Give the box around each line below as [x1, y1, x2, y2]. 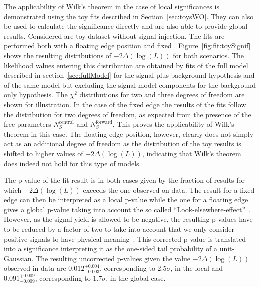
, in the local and [170, 263, 223, 273]
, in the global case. [106, 273, 166, 283]
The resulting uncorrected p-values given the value [36, 253, 191, 263]
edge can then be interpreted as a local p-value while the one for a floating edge [4, 194, 248, 205]
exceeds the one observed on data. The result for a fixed [83, 184, 255, 195]
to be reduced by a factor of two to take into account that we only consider [4, 224, 234, 234]
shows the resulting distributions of [4, 50, 112, 60]
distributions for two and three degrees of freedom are [79, 89, 245, 100]
